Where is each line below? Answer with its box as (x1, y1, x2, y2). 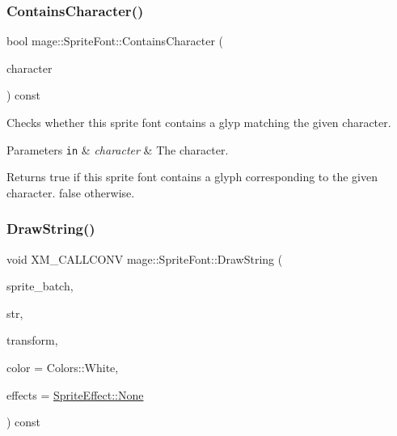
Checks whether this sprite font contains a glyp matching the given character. (6, 114, 391, 130)
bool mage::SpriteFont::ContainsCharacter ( (6, 32, 223, 49)
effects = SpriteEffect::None (6, 386, 144, 403)
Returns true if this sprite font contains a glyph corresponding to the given (6, 168, 378, 185)
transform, (6, 332, 58, 349)
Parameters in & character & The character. (6, 141, 229, 158)
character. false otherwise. (6, 184, 135, 201)
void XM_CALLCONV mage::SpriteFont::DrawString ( (6, 250, 283, 267)
